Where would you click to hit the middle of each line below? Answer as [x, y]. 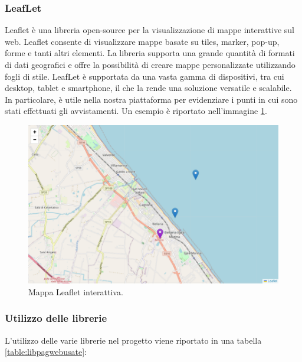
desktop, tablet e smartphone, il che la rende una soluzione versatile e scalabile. [148, 88]
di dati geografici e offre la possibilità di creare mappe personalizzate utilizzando [150, 64]
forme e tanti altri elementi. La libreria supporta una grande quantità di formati [150, 53]
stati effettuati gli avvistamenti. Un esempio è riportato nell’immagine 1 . [136, 111]
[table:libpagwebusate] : [46, 352]
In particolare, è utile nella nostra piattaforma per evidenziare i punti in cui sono [151, 99]
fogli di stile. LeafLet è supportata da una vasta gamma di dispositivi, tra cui [145, 76]
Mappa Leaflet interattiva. [76, 291]
